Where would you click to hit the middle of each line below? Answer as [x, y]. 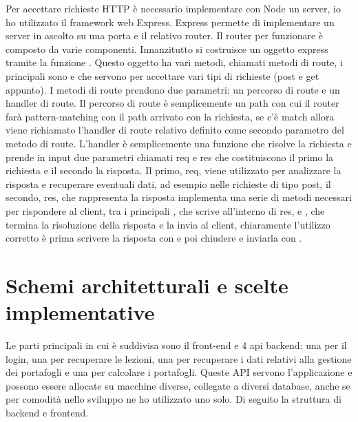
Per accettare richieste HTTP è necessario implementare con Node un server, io [173, 8]
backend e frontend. [47, 412]
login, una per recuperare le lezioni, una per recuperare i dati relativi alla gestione [179, 358]
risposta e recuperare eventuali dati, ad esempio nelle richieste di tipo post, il [168, 183]
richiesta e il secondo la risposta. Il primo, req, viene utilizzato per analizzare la [173, 170]
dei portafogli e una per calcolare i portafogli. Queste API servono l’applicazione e [179, 372]
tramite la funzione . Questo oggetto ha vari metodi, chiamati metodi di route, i [174, 62]
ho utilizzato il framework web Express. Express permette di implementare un [170, 22]
